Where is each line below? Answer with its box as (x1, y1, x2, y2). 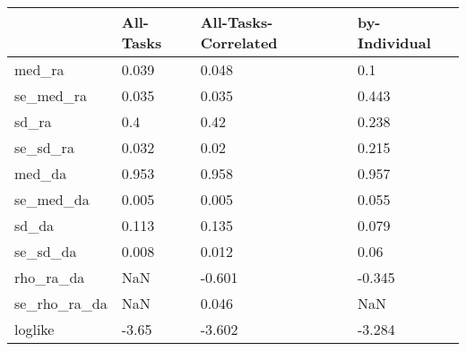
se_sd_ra (14, 137, 74, 158)
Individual (357, 32, 431, 53)
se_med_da (14, 189, 90, 210)
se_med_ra (14, 85, 88, 106)
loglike (14, 319, 55, 339)
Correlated (200, 32, 278, 53)
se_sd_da (14, 241, 77, 261)
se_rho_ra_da (14, 293, 108, 313)
